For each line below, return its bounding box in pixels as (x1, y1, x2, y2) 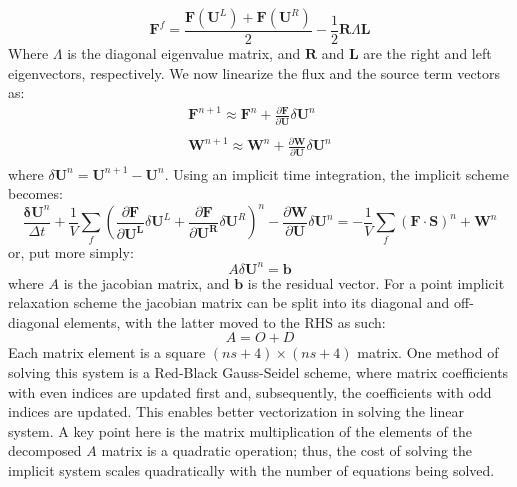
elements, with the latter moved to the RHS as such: (64, 311, 386, 332)
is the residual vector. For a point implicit (247, 272, 505, 293)
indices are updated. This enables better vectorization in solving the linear (8, 401, 464, 422)
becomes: (8, 183, 63, 204)
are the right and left (363, 43, 492, 64)
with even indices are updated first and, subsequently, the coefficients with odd (8, 381, 492, 402)
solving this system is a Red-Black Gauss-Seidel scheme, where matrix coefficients (8, 362, 509, 383)
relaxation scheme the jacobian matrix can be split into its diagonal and (8, 292, 450, 313)
